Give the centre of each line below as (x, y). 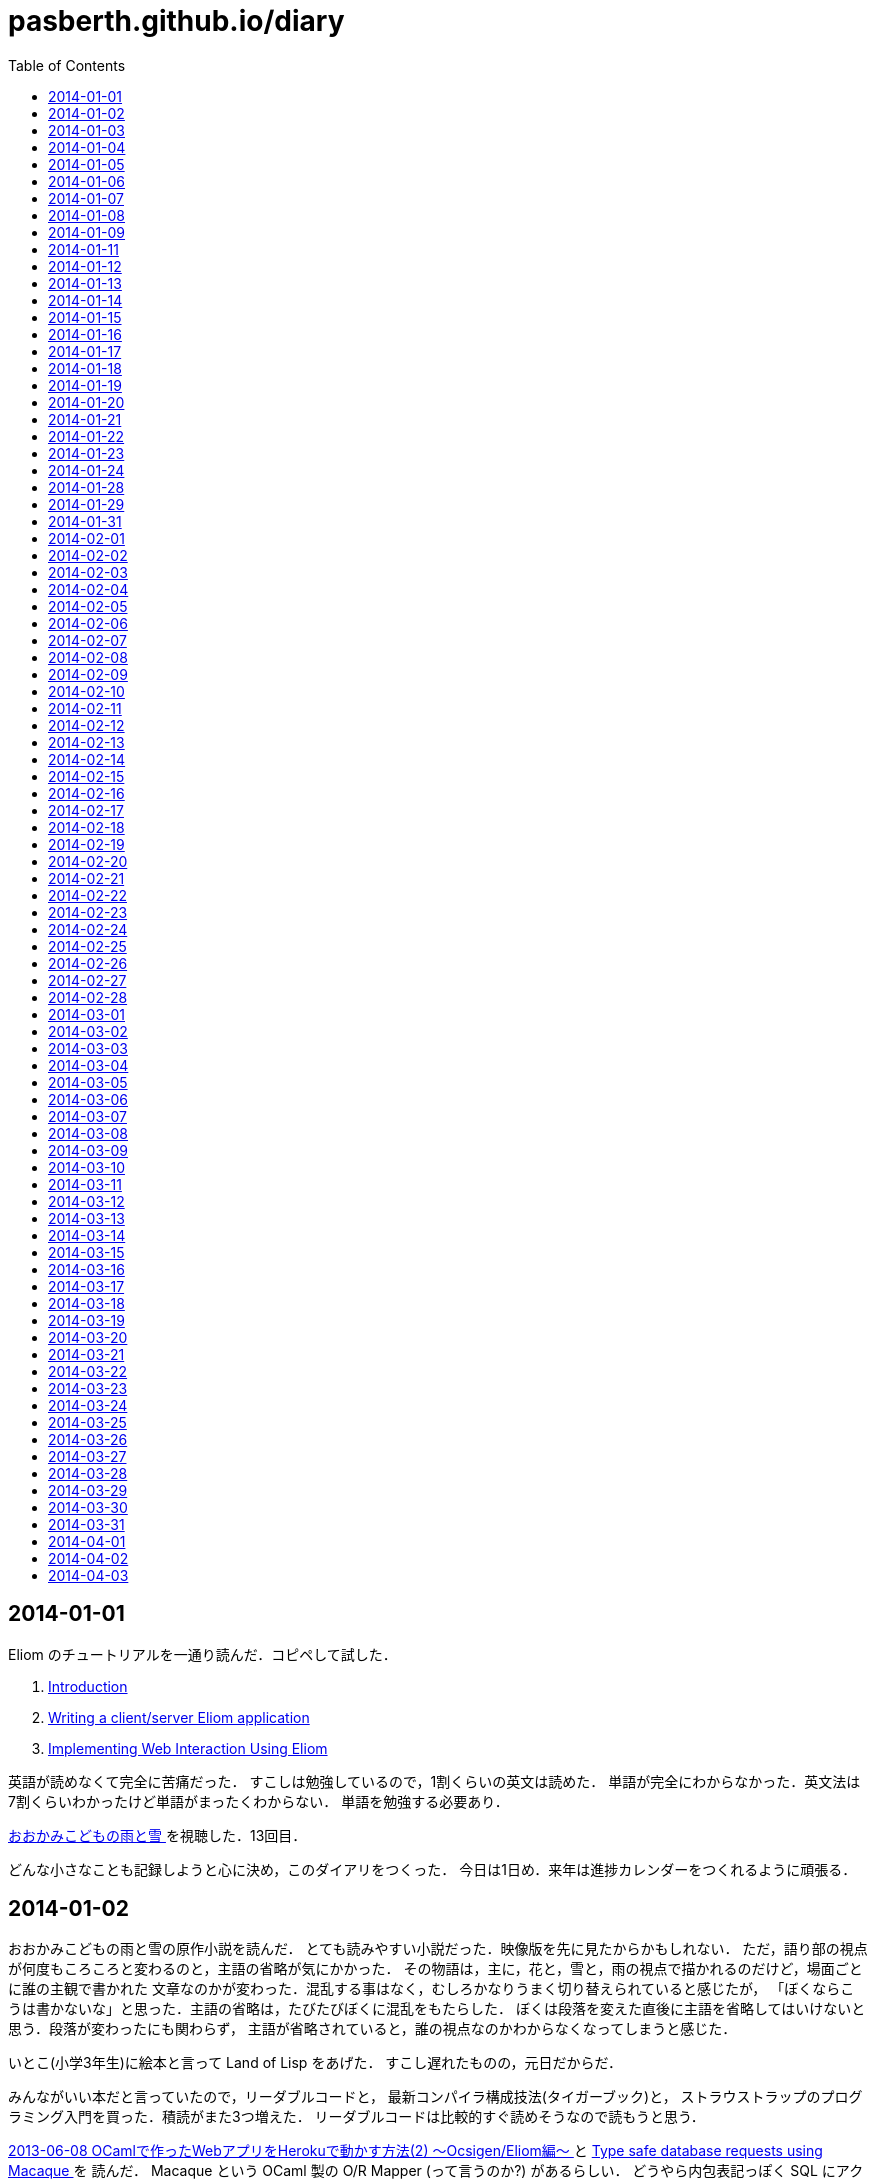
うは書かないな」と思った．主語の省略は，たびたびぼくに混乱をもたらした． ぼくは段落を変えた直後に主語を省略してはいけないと (437, 2009)
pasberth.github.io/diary (176, 21)
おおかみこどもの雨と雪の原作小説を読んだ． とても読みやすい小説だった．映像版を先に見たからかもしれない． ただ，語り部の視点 (438, 1949)
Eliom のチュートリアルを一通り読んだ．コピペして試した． (202, 1654)
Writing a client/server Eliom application (179, 1717)
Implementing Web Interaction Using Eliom (188, 1748)
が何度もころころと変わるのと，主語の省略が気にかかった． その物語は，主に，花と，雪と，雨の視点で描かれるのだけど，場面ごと (435, 1969)
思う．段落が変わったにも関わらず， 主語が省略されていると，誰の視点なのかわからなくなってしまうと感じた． (372, 2029)
